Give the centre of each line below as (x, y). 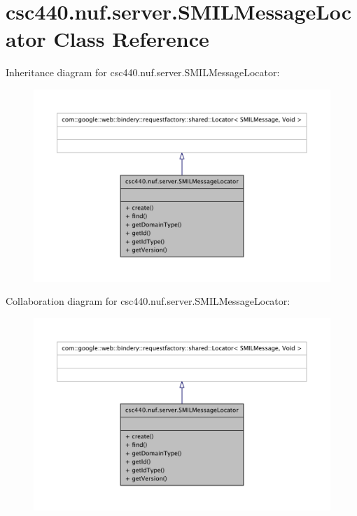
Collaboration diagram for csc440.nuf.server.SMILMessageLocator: (148, 301)
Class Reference (131, 39)
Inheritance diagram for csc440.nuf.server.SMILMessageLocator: (143, 72)
